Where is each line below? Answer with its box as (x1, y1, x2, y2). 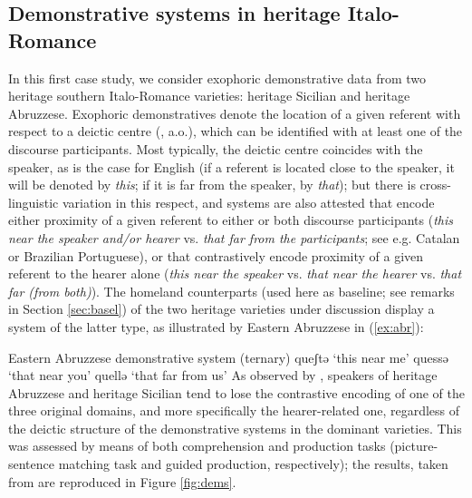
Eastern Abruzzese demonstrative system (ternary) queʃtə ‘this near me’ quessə (8, 347, 448, 366)
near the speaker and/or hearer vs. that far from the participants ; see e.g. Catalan (8, 228, 460, 247)
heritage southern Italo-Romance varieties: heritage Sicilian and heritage (8, 86, 410, 105)
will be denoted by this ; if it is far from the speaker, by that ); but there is (8, 175, 416, 194)
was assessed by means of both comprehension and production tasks (8, 436, 386, 455)
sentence (8, 454, 55, 474)
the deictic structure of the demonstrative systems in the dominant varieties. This (8, 418, 462, 437)
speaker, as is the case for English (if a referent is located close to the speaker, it (8, 157, 455, 176)
